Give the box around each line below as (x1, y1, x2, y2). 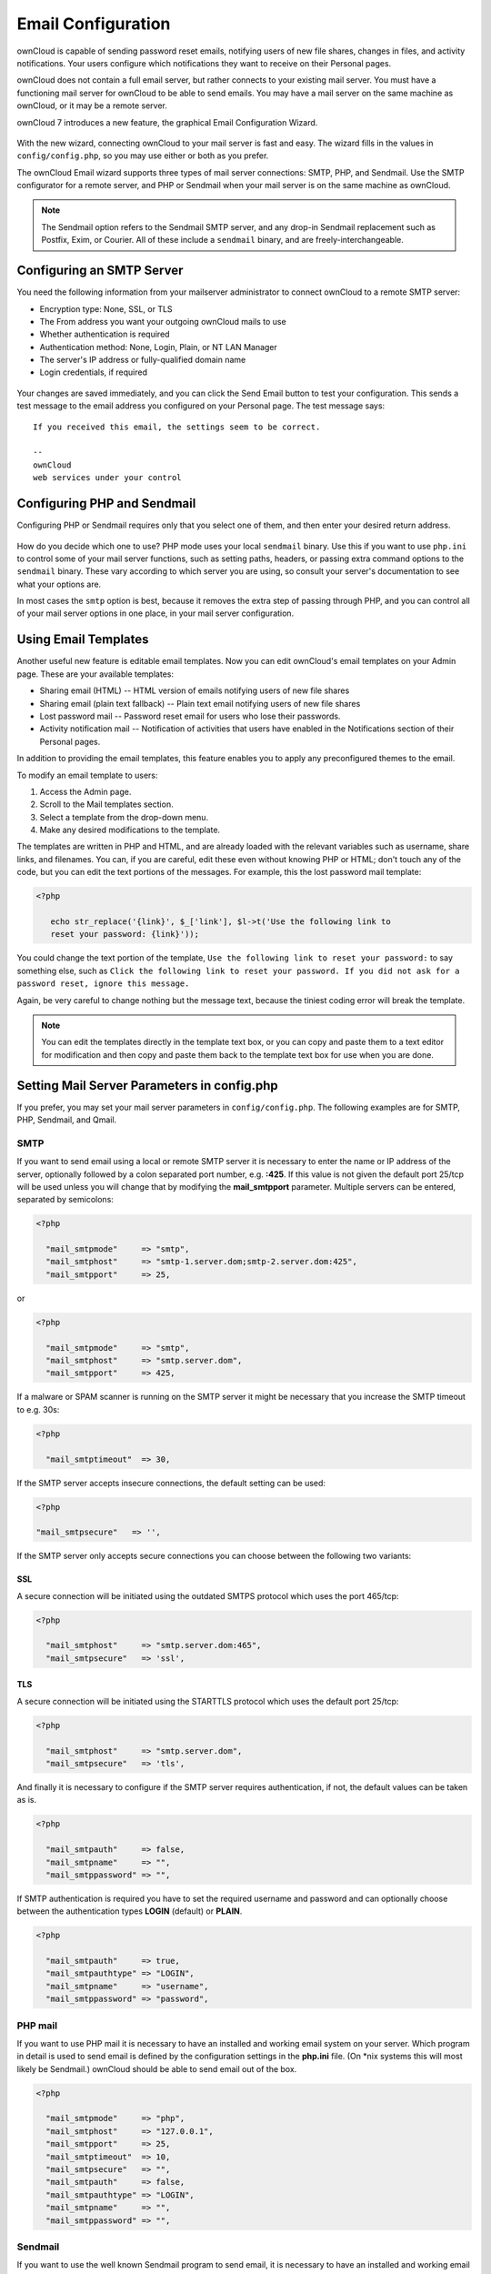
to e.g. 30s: (16, 1404, 60, 1414)
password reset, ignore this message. (16, 979, 190, 989)
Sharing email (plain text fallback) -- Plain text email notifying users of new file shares (39, 698, 361, 709)
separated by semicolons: (16, 1194, 114, 1205)
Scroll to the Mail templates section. (39, 799, 174, 810)
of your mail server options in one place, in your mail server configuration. (16, 608, 295, 619)
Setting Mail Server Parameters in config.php (16, 1078, 278, 1093)
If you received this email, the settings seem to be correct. (33, 421, 321, 432)
